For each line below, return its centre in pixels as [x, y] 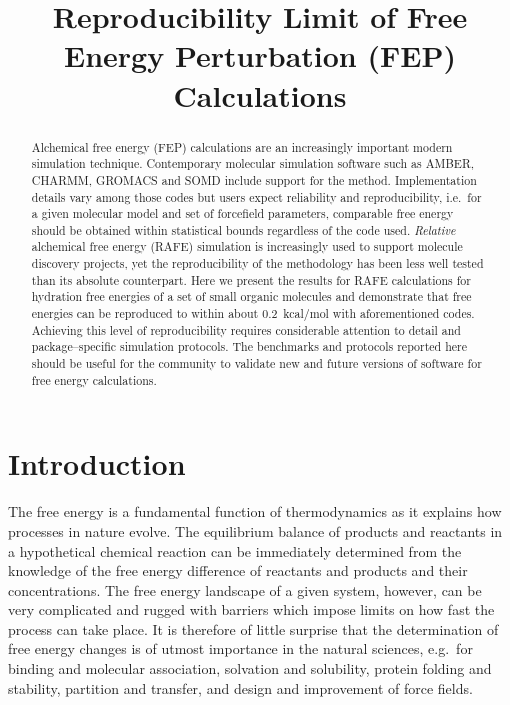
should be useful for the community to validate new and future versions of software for [256, 363]
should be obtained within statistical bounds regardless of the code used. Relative [243, 229]
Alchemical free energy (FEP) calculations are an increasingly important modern [242, 146]
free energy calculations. [94, 379]
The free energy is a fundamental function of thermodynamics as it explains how [255, 511]
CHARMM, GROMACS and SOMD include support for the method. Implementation [254, 179]
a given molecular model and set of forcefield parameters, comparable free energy [242, 213]
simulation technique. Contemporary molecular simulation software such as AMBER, [253, 163]
